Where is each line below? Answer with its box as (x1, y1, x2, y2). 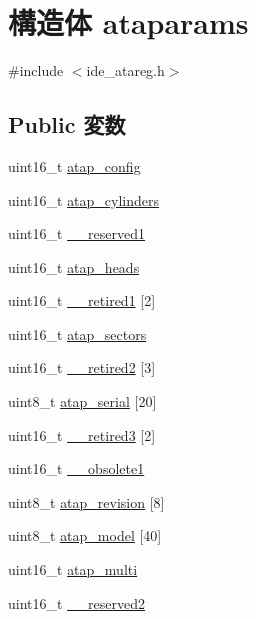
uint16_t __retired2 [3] (8, 357, 156, 378)
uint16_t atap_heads (8, 256, 140, 277)
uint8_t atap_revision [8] (8, 491, 165, 512)
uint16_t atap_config (8, 155, 141, 176)
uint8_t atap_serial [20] (8, 391, 157, 412)
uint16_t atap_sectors (8, 323, 147, 344)
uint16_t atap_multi (8, 559, 138, 580)
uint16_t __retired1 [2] (8, 290, 156, 311)
